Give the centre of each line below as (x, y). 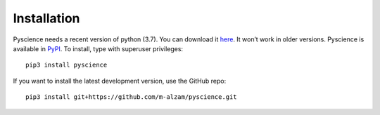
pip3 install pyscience (66, 65)
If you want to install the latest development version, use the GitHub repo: (120, 81)
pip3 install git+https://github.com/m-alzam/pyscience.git (131, 97)
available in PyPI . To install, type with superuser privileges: (98, 48)
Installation (46, 18)
